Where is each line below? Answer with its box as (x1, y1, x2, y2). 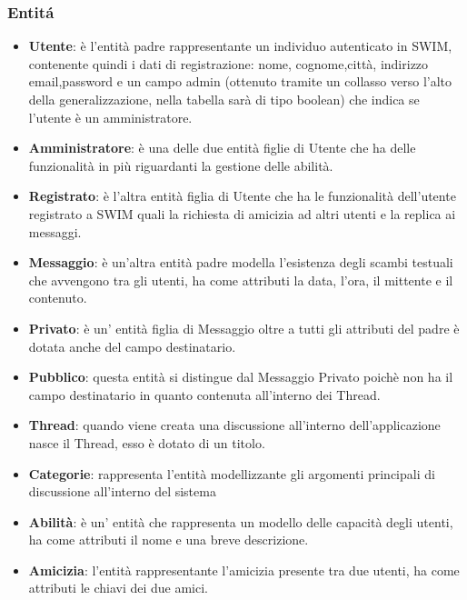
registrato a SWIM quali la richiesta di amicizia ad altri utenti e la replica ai (28, 204, 456, 223)
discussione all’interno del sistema (28, 482, 216, 501)
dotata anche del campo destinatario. (28, 336, 236, 355)
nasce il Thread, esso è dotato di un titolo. (28, 433, 265, 452)
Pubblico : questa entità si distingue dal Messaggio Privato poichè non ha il (28, 367, 453, 386)
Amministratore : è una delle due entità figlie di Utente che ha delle (28, 138, 416, 157)
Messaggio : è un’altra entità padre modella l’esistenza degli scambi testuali (28, 253, 453, 272)
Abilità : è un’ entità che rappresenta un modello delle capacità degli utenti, (28, 512, 453, 531)
